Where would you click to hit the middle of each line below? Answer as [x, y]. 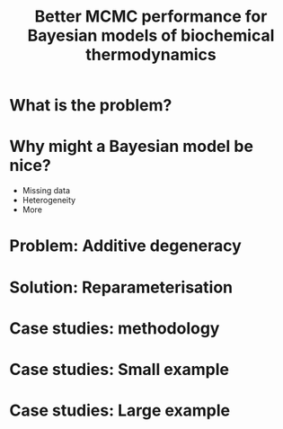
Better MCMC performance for [151, 17]
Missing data [46, 191]
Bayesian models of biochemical [151, 36]
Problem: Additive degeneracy [125, 246]
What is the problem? [91, 106]
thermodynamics [151, 55]
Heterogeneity [49, 201]
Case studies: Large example [120, 411]
